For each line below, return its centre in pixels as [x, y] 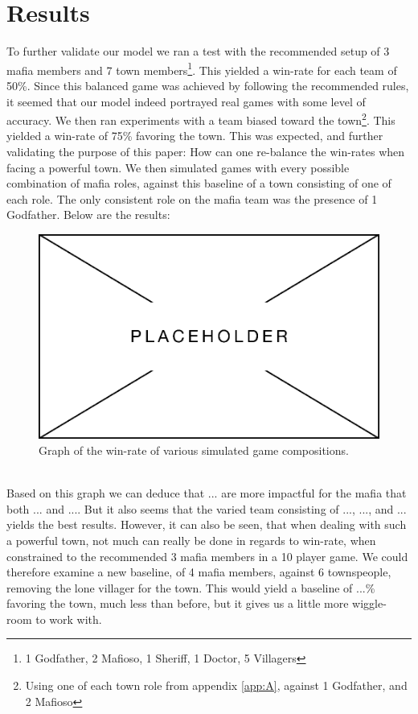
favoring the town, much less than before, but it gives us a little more [178, 603]
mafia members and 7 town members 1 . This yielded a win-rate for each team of [202, 68]
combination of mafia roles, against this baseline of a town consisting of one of [199, 183]
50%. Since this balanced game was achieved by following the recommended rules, [208, 85]
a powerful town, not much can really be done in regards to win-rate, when [191, 540]
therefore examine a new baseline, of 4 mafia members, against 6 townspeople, [199, 572]
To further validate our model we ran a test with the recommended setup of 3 [198, 51]
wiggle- [369, 603]
